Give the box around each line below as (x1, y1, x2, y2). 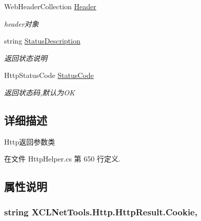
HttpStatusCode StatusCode (4, 70, 94, 81)
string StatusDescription (4, 35, 81, 46)
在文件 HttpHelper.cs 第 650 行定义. (4, 153, 120, 164)
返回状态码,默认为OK (4, 87, 75, 97)
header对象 (4, 18, 39, 29)
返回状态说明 (4, 52, 47, 63)
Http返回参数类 (4, 136, 55, 147)
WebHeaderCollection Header (4, 1, 96, 11)
